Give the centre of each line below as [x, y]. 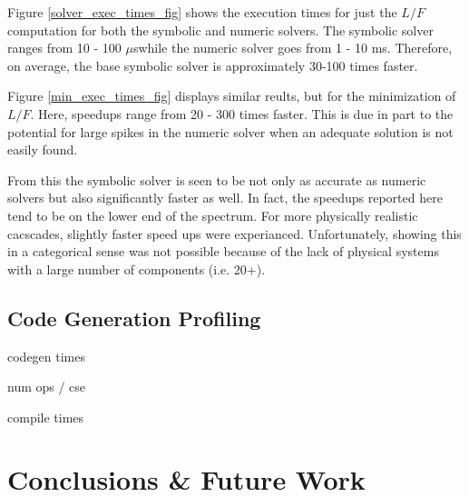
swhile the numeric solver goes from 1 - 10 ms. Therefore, [293, 48]
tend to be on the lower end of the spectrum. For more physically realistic [213, 215]
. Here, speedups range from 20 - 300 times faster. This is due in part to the [242, 113]
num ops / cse [47, 387]
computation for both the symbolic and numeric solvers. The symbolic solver [220, 30]
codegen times [47, 356]
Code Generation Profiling [134, 318]
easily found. [43, 149]
